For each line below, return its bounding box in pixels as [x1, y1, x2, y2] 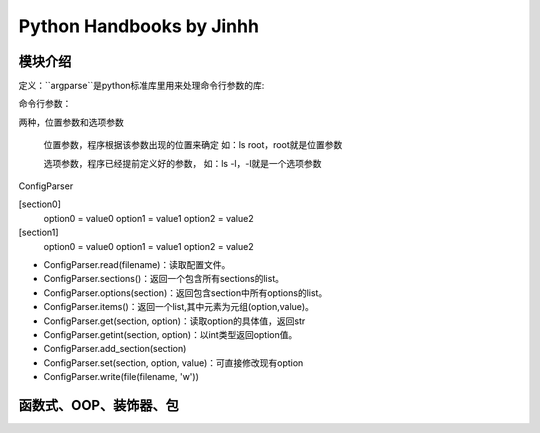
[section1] [18, 226, 59, 239]
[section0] [18, 198, 62, 210]
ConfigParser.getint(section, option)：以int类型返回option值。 [43, 328, 298, 340]
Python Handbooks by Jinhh [18, 15, 260, 37]
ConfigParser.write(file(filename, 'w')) [43, 371, 200, 383]
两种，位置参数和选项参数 [18, 116, 124, 128]
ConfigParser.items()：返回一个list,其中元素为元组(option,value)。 [43, 301, 315, 313]
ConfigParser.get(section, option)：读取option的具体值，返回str [43, 315, 306, 327]
